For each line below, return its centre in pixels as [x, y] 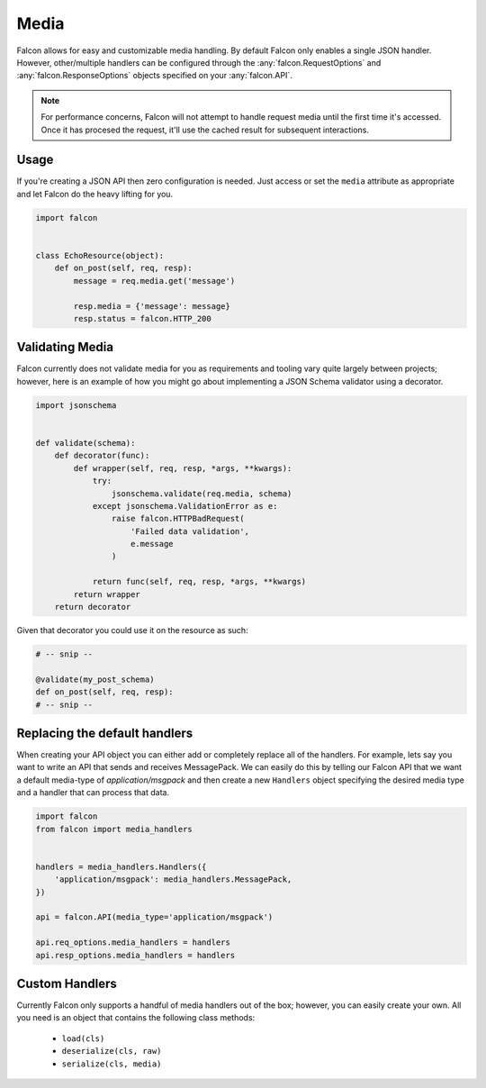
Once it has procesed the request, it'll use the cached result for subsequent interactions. [205, 130]
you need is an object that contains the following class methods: [136, 1018]
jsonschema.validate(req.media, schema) [202, 494]
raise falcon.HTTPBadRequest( [178, 519]
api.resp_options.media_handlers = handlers [135, 955]
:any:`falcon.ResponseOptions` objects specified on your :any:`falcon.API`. [154, 76]
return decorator [93, 607]
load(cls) [83, 1038]
